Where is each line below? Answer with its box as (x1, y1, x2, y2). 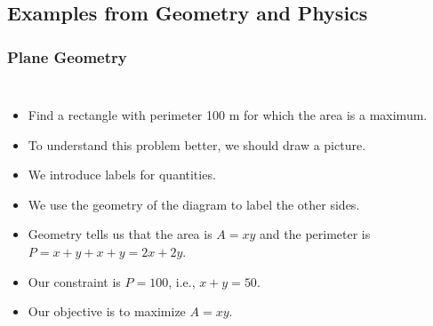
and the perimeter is (260, 225, 371, 243)
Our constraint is (28, 272, 121, 290)
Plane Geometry (7, 45, 127, 68)
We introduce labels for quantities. (28, 165, 216, 184)
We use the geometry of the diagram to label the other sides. (28, 195, 360, 213)
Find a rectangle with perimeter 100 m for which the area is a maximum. (28, 106, 428, 123)
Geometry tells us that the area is (28, 225, 212, 243)
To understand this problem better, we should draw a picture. (28, 135, 366, 154)
